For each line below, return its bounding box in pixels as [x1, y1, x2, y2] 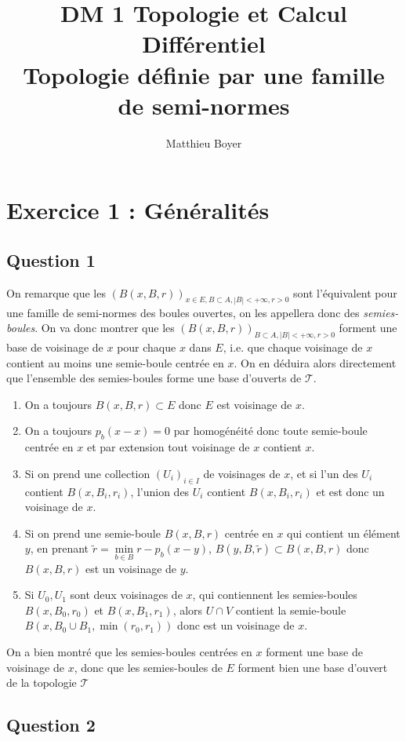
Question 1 [6, 247, 96, 272]
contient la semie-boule [235, 601, 346, 618]
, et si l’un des [290, 465, 358, 481]
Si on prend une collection [24, 465, 150, 481]
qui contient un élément [287, 524, 401, 541]
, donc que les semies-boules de [74, 659, 223, 675]
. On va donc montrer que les [34, 319, 175, 336]
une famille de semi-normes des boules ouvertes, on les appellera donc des [6, 304, 360, 320]
